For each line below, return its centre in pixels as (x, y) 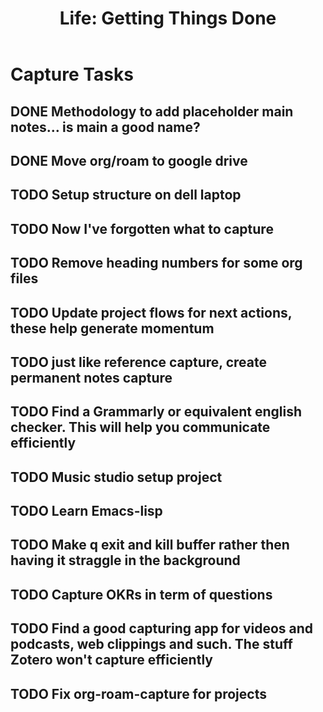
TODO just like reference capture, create (138, 362)
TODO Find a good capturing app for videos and (162, 628)
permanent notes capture (91, 377)
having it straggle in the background (125, 560)
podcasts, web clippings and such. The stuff (151, 644)
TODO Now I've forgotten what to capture (142, 228)
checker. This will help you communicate (140, 427)
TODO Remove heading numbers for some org (156, 263)
